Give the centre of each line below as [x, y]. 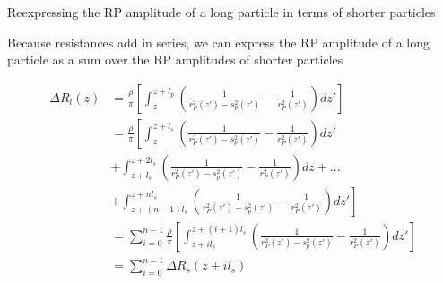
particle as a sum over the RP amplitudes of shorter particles [175, 60]
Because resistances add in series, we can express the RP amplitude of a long [219, 42]
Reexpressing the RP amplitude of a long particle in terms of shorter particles [221, 12]
